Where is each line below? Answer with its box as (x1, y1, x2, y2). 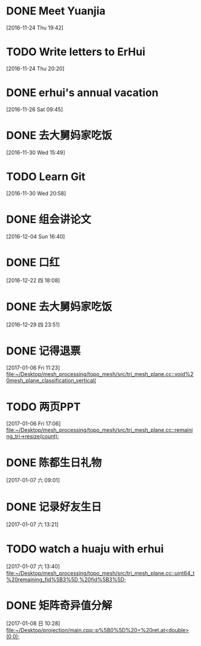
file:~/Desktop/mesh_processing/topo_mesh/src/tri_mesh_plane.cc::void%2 (6, 371, 194, 378)
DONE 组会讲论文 (6, 212, 92, 226)
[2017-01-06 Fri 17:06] (6, 420, 61, 427)
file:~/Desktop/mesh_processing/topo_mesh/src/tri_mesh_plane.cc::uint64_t (6, 570, 195, 577)
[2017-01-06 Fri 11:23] (6, 364, 60, 371)
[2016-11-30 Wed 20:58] (6, 190, 66, 197)
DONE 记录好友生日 (6, 500, 102, 513)
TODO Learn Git (6, 170, 86, 184)
